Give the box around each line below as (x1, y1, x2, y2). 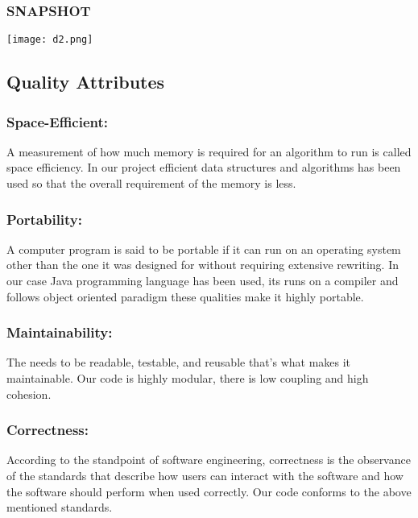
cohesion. (6, 385, 52, 402)
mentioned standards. (6, 499, 113, 516)
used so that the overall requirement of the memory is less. (6, 175, 296, 192)
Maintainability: (6, 322, 113, 342)
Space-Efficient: (6, 111, 108, 131)
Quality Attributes (6, 69, 165, 94)
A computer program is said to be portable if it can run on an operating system (6, 240, 401, 257)
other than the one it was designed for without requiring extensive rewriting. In (6, 256, 399, 273)
